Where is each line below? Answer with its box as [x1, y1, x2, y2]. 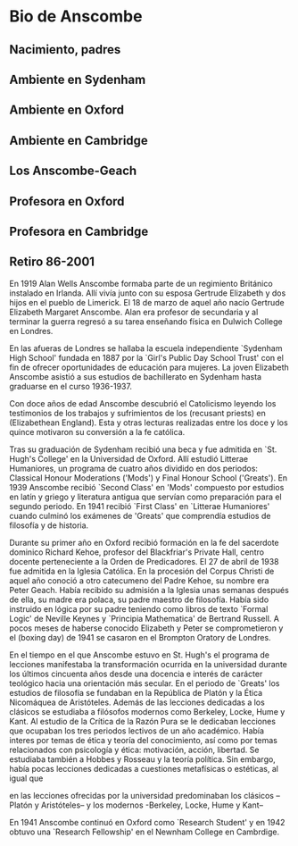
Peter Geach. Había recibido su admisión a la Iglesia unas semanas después [9, 584, 290, 595]
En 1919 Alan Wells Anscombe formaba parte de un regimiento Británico [9, 278, 274, 289]
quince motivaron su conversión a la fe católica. [9, 426, 186, 437]
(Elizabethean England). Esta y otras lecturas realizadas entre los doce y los [9, 417, 288, 428]
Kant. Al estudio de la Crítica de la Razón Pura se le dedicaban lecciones [9, 716, 277, 726]
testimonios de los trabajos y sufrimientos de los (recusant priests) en [9, 407, 266, 418]
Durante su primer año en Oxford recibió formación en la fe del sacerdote [9, 537, 279, 548]
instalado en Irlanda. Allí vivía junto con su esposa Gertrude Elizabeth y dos [9, 288, 286, 298]
